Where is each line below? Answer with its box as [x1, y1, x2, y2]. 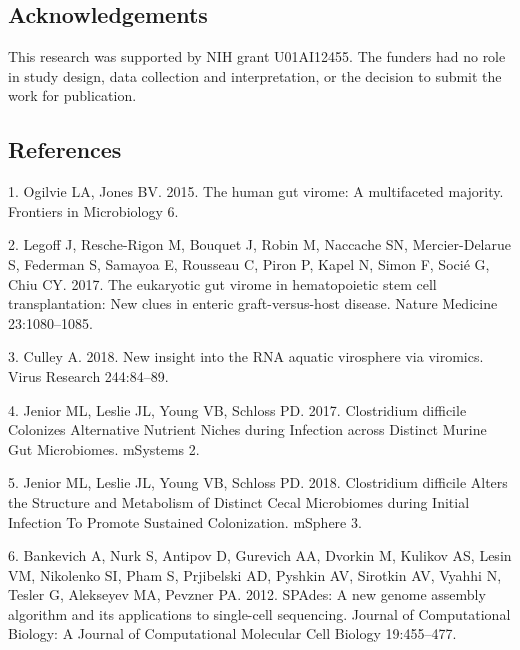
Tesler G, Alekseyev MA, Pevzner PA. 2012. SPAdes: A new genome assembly [8, 584, 486, 605]
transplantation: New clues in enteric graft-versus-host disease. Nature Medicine [8, 293, 498, 314]
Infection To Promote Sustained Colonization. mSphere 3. [8, 511, 362, 532]
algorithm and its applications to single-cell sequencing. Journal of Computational [8, 603, 511, 624]
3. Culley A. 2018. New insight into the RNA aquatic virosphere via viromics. [8, 346, 484, 367]
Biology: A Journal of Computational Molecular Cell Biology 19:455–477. [8, 623, 457, 644]
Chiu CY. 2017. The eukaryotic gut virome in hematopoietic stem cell [8, 273, 437, 294]
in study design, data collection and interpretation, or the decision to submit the [8, 65, 502, 86]
